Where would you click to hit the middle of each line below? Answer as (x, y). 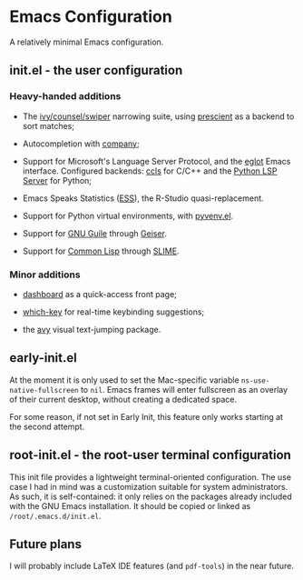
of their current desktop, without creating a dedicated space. (123, 399)
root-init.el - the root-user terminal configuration (151, 455)
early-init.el (43, 358)
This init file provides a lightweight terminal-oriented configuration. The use (151, 477)
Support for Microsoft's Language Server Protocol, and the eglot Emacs (156, 161)
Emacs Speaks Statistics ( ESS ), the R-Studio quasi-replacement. (143, 198)
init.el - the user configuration (96, 70)
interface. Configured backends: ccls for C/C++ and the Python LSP (150, 171)
